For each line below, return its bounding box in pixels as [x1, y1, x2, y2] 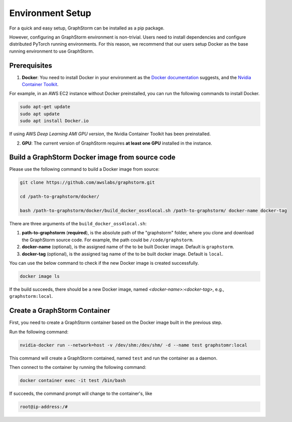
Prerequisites [9, 61, 52, 70]
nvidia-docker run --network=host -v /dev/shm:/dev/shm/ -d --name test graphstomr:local [20, 342, 248, 348]
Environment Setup [9, 8, 91, 19]
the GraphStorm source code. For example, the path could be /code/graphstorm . [22, 237, 194, 243]
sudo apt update [20, 111, 60, 117]
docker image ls [20, 273, 60, 279]
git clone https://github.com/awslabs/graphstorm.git [20, 180, 155, 185]
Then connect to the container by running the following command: [9, 364, 147, 370]
